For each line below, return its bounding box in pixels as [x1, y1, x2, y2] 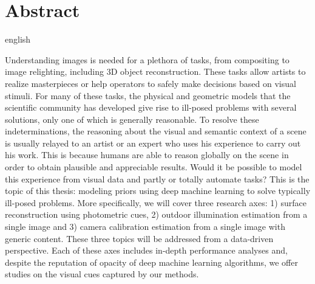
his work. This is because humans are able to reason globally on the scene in [5, 148, 289, 161]
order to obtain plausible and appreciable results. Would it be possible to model [5, 161, 302, 173]
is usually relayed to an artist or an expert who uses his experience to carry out [5, 136, 301, 149]
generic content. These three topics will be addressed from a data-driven [5, 232, 274, 244]
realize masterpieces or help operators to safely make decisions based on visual [5, 77, 296, 89]
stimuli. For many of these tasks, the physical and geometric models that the [5, 89, 291, 102]
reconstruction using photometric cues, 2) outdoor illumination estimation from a [5, 208, 308, 221]
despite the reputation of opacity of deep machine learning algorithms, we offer [5, 255, 298, 268]
